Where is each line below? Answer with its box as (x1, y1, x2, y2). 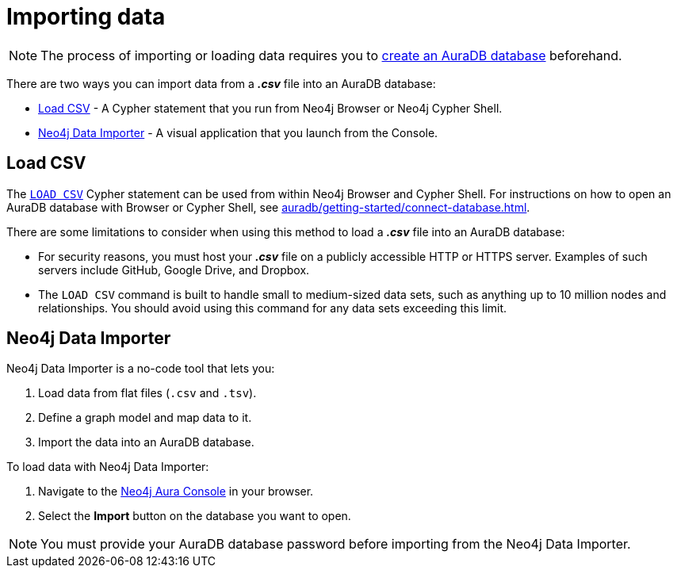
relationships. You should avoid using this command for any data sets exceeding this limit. (38, 300, 507, 315)
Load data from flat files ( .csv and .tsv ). (38, 386, 257, 400)
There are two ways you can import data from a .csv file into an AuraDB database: (6, 76, 436, 90)
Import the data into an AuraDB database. (38, 435, 254, 450)
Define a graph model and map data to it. (38, 411, 252, 425)
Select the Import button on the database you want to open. (38, 509, 351, 523)
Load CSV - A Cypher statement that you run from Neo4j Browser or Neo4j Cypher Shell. (38, 101, 503, 115)
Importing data (6, 3, 166, 30)
